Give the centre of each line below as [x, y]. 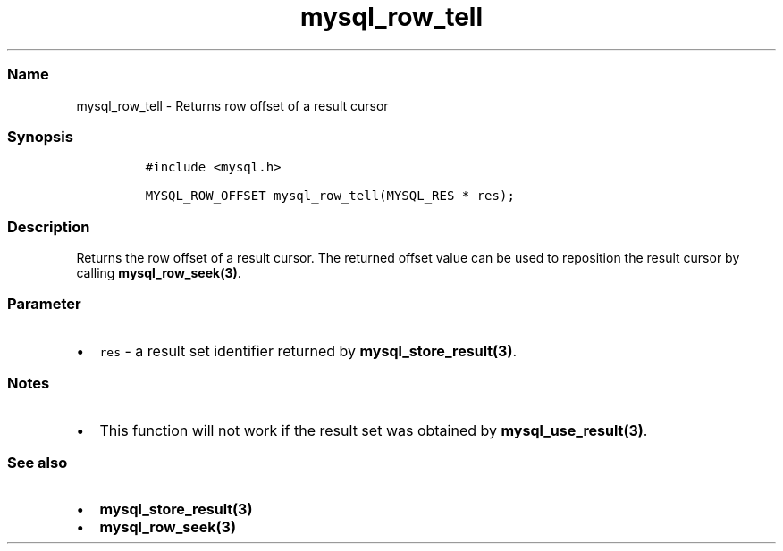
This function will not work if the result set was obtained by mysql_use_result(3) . [374, 430]
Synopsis [40, 136]
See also [38, 462]
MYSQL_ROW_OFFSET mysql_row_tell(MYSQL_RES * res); [330, 196]
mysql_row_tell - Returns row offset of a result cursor [232, 105]
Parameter [44, 304]
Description [49, 226]
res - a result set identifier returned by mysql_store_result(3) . [308, 351]
